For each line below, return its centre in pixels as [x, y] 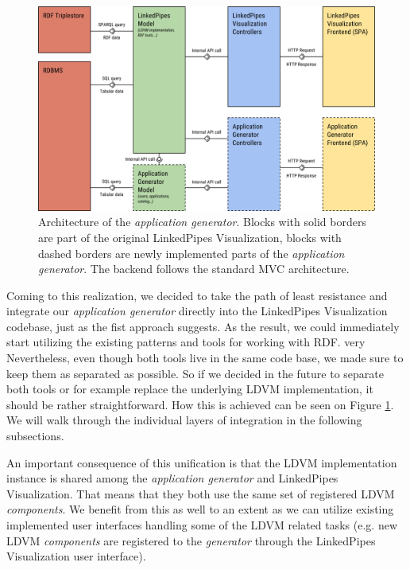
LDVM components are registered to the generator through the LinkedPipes [191, 540]
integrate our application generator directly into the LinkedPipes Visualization [197, 311]
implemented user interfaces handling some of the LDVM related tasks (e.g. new [202, 525]
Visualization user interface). [76, 556]
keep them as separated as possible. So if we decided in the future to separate [195, 373]
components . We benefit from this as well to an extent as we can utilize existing [200, 509]
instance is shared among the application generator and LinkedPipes [172, 478]
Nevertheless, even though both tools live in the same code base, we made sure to [205, 358]
